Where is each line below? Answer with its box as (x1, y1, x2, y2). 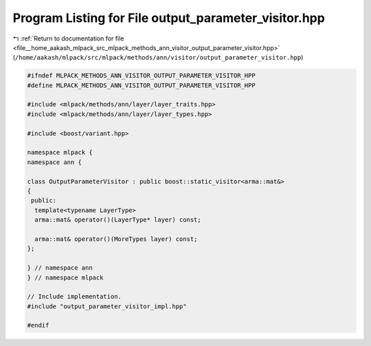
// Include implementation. (27, 292, 122, 301)
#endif (27, 321, 49, 330)
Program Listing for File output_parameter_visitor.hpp (12, 10, 326, 25)
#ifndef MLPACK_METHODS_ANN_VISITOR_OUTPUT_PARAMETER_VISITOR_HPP (27, 72, 256, 80)
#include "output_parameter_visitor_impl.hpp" (27, 302, 187, 310)
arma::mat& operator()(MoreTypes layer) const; (34, 235, 198, 243)
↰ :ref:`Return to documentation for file (12, 34, 124, 43)
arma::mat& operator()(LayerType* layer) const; (34, 216, 202, 224)
